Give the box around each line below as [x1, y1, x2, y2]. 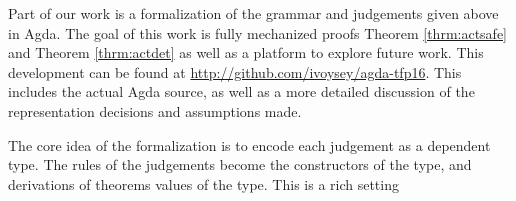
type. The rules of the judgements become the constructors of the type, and [8, 154, 472, 175]
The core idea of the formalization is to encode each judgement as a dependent [8, 134, 491, 155]
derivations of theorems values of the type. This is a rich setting [8, 173, 399, 194]
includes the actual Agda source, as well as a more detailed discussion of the [8, 81, 475, 102]
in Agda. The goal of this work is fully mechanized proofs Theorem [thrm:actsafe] [8, 22, 508, 43]
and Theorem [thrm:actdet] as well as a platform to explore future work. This [8, 42, 484, 63]
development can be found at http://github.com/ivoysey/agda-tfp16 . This [8, 61, 462, 82]
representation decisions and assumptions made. [8, 100, 302, 121]
